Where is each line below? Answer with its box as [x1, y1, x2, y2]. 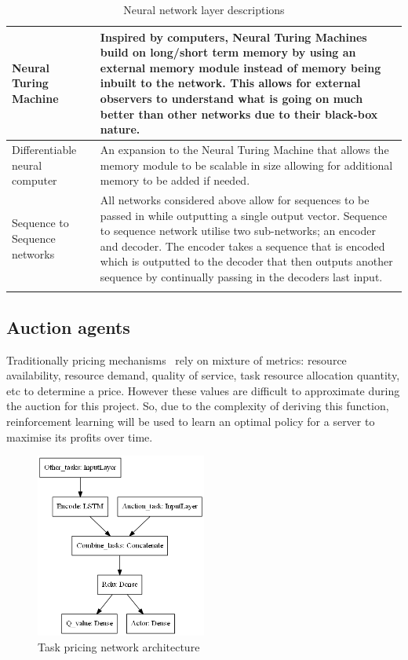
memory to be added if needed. [100, 172, 250, 189]
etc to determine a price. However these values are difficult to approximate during [6, 382, 400, 398]
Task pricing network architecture [38, 638, 200, 654]
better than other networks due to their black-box [100, 105, 378, 122]
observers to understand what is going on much [100, 90, 363, 106]
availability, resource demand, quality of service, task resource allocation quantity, [6, 367, 400, 383]
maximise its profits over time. [6, 428, 153, 445]
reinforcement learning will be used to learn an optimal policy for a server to [6, 412, 375, 429]
